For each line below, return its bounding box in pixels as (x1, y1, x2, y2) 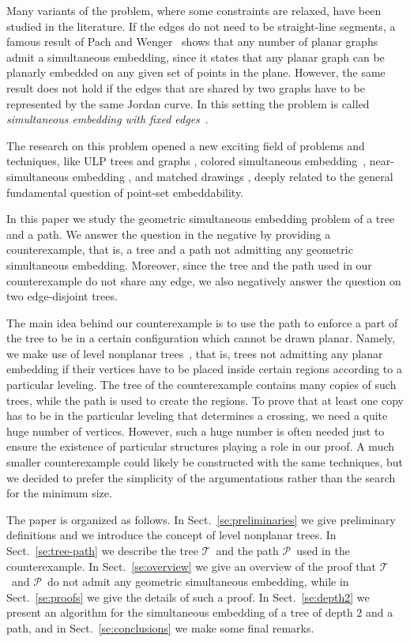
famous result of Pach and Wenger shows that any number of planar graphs (6, 33, 378, 50)
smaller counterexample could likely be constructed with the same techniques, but (6, 454, 404, 470)
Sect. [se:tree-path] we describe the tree (6, 542, 198, 558)
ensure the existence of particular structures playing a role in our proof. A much (6, 438, 395, 455)
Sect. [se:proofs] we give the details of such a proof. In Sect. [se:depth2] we (6, 588, 370, 605)
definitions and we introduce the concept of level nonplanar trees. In (6, 527, 337, 543)
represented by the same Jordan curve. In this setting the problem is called (6, 95, 370, 111)
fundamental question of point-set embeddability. (6, 183, 244, 200)
